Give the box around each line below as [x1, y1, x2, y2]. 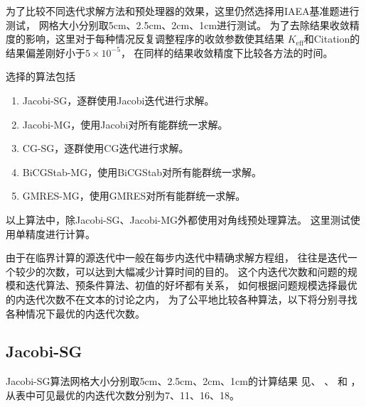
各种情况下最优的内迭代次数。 [6, 305, 145, 320]
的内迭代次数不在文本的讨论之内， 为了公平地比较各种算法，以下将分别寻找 [6, 291, 357, 306]
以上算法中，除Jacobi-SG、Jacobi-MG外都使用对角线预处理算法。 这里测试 [6, 212, 350, 227]
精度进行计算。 [25, 226, 95, 241]
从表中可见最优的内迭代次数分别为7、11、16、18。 [6, 387, 239, 402]
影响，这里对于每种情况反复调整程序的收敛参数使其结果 [25, 31, 284, 46]
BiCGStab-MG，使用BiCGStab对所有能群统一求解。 [22, 164, 262, 179]
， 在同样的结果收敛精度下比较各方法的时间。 [120, 45, 333, 60]
